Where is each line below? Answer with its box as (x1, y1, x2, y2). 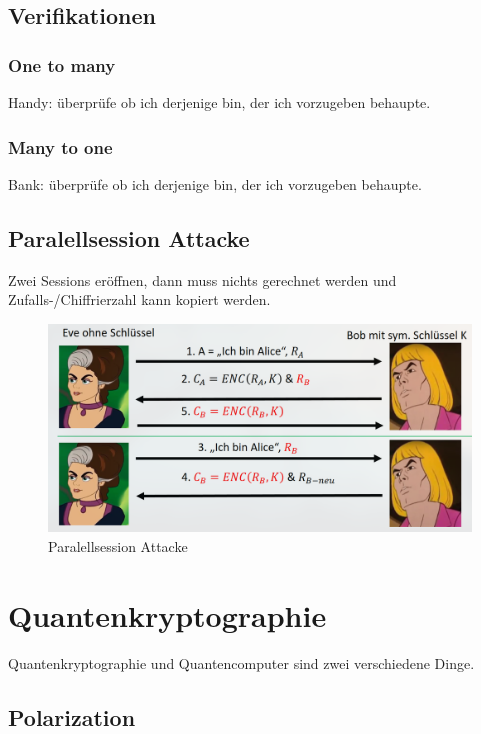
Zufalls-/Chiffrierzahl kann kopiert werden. (8, 289, 271, 310)
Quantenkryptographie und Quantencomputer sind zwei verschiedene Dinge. (8, 652, 475, 673)
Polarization (8, 701, 136, 732)
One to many (8, 52, 116, 77)
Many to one (8, 134, 113, 159)
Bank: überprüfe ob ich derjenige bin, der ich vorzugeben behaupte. (8, 173, 422, 194)
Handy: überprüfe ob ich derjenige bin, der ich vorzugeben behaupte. (8, 92, 431, 112)
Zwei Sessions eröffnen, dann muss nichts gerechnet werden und (8, 269, 397, 290)
